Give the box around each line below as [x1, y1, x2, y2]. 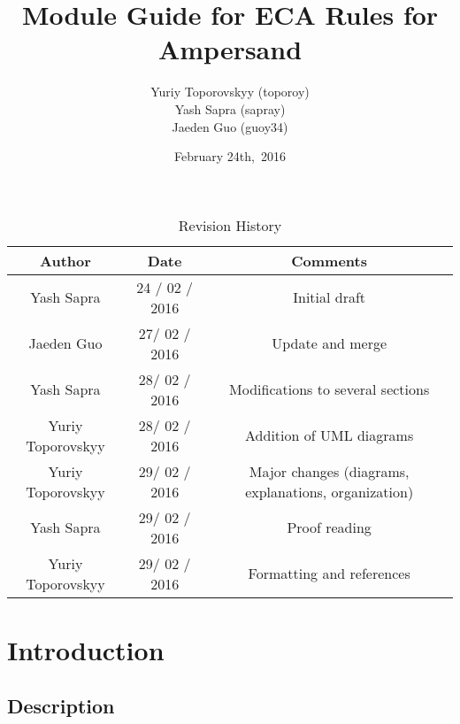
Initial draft [293, 287, 366, 308]
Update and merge [272, 333, 387, 354]
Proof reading [287, 517, 372, 538]
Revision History [178, 214, 282, 235]
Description [7, 692, 115, 720]
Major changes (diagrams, [249, 460, 410, 481]
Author [40, 250, 91, 271]
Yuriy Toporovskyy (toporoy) [150, 82, 310, 101]
